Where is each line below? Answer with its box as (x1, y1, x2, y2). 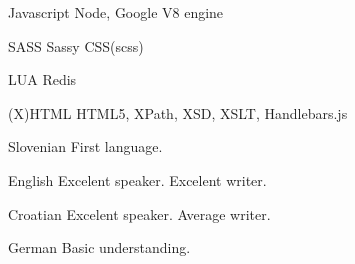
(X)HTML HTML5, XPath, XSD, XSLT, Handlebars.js (8, 102, 348, 123)
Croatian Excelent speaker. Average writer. (8, 203, 271, 224)
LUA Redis (8, 69, 77, 90)
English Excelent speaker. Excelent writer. (8, 169, 267, 190)
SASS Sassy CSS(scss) (8, 35, 144, 56)
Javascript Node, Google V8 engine (8, 2, 224, 22)
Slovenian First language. (8, 136, 163, 157)
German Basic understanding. (8, 237, 191, 258)
